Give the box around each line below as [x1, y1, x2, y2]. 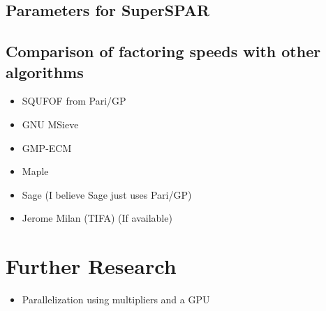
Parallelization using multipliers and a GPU [22, 292, 210, 307]
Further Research [6, 252, 177, 280]
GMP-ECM [22, 140, 72, 155]
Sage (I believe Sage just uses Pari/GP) [22, 187, 192, 202]
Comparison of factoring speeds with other [6, 40, 321, 62]
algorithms [6, 61, 84, 82]
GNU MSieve [22, 116, 79, 131]
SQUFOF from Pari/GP [22, 93, 126, 108]
